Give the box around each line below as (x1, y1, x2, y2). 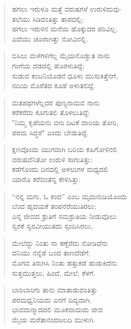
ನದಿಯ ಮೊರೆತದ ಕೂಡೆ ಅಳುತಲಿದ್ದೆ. (12, 80, 96, 91)
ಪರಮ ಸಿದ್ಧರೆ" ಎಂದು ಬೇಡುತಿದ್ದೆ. (12, 127, 89, 137)
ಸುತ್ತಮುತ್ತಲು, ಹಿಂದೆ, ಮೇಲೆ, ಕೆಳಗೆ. (12, 267, 96, 278)
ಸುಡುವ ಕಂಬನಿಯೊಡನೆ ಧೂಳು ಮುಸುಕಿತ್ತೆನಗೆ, (12, 70, 118, 81)
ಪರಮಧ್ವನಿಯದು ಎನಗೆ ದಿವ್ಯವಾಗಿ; (12, 294, 91, 305)
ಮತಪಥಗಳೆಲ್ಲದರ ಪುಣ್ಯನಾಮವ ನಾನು (12, 97, 100, 107)
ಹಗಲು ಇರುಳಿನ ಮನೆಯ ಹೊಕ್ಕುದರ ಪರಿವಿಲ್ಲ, (12, 23, 118, 34)
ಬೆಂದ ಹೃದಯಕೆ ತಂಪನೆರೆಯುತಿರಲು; (12, 201, 96, 211)
